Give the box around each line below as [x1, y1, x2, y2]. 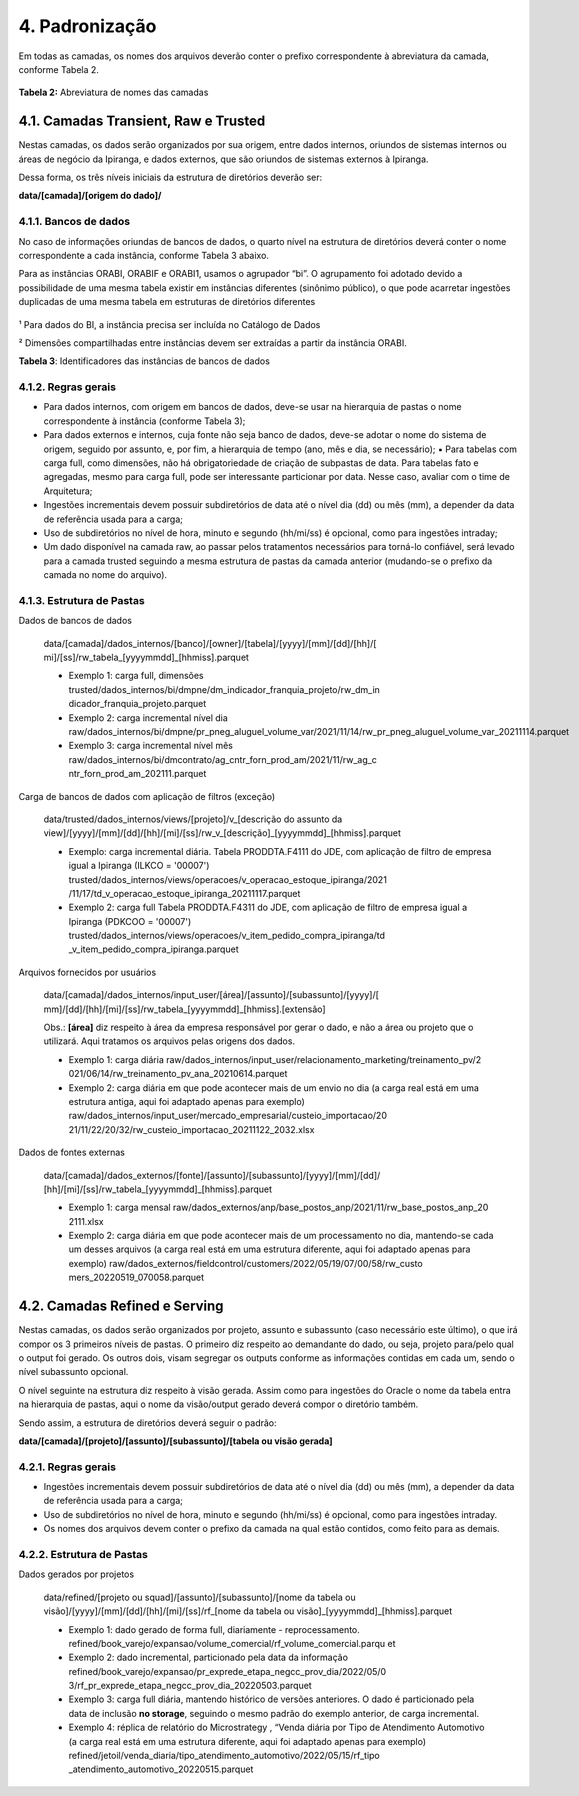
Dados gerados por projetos [18, 1568, 135, 1580]
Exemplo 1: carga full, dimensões [68, 670, 204, 682]
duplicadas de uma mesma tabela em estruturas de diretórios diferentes [18, 296, 316, 308]
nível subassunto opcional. [18, 1366, 129, 1378]
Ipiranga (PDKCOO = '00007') [68, 915, 192, 927]
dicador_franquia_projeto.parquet [68, 698, 207, 710]
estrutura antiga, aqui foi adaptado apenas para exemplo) [68, 1095, 305, 1107]
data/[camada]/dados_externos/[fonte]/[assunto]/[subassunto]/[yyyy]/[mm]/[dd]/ [43, 1169, 381, 1181]
